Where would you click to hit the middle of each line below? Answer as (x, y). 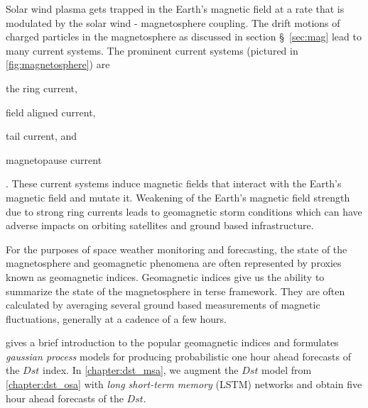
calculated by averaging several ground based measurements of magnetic (163, 305)
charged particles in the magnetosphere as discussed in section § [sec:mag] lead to (184, 37)
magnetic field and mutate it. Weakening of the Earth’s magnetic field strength (178, 197)
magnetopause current (54, 159)
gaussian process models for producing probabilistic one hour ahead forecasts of (179, 356)
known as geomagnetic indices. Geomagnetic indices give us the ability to (165, 276)
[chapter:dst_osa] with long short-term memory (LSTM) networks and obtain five (184, 384)
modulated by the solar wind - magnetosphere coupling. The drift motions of (173, 22)
